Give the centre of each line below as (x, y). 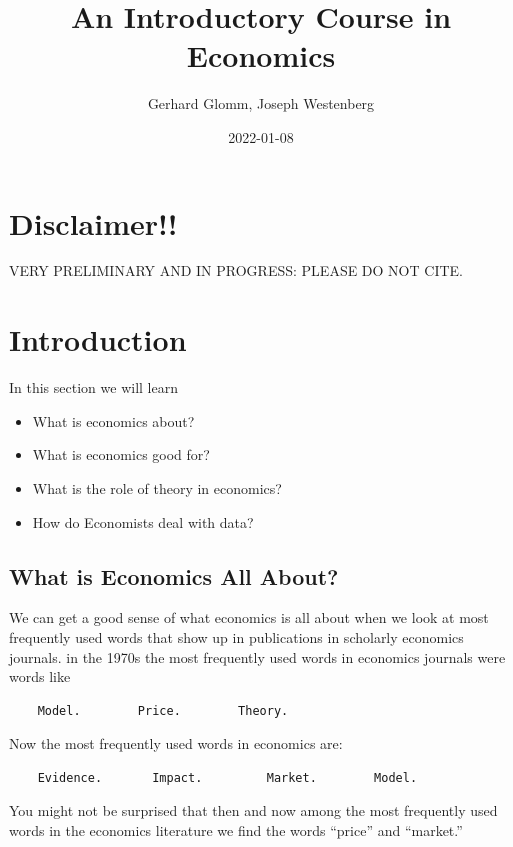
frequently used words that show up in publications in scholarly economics (236, 636)
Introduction (98, 339)
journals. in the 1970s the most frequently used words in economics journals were (257, 656)
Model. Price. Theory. (163, 710)
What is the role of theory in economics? (157, 487)
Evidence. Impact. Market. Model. (227, 777)
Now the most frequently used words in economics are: (176, 743)
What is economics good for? (121, 454)
